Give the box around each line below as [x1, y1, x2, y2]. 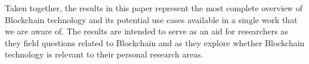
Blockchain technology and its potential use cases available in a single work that [5, 13, 298, 25]
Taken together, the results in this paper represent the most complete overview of [5, 2, 303, 14]
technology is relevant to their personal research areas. [5, 48, 203, 60]
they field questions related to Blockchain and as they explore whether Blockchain [5, 36, 305, 49]
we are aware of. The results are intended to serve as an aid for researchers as [5, 25, 288, 37]
